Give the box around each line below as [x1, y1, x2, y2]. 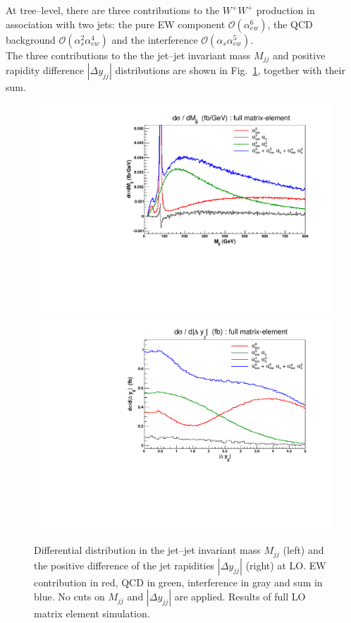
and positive [273, 47, 326, 62]
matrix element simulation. [34, 606, 150, 621]
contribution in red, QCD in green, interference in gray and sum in [34, 574, 323, 589]
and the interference [111, 32, 198, 47]
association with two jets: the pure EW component [6, 16, 226, 31]
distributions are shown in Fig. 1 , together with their [115, 63, 345, 78]
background [6, 32, 56, 47]
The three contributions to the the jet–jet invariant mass [6, 47, 251, 62]
